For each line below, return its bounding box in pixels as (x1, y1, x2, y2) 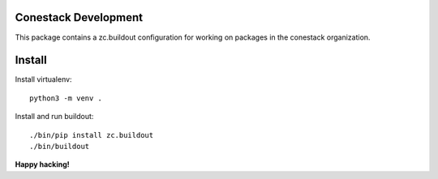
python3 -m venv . (29, 93, 103, 103)
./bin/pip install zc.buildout (29, 130, 154, 139)
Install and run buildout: (15, 112, 94, 121)
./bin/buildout (29, 142, 90, 151)
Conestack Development (15, 11, 144, 24)
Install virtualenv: (15, 75, 72, 84)
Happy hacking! (15, 160, 71, 169)
